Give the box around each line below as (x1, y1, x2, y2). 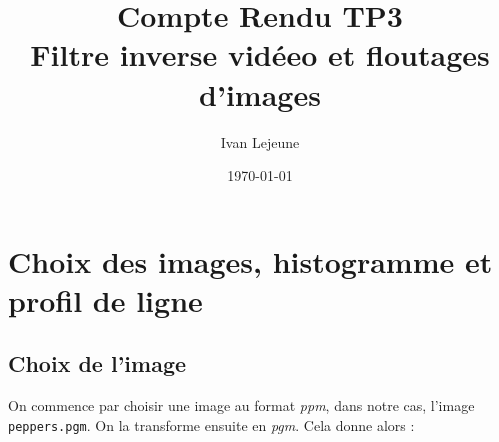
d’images (199, 73, 321, 114)
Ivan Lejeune (220, 131, 300, 152)
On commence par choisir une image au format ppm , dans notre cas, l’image (8, 395, 475, 416)
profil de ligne (8, 279, 203, 320)
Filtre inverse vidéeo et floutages (30, 34, 490, 75)
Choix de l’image (8, 348, 187, 379)
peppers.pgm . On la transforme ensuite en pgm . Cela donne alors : (8, 414, 415, 435)
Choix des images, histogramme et (8, 240, 493, 281)
